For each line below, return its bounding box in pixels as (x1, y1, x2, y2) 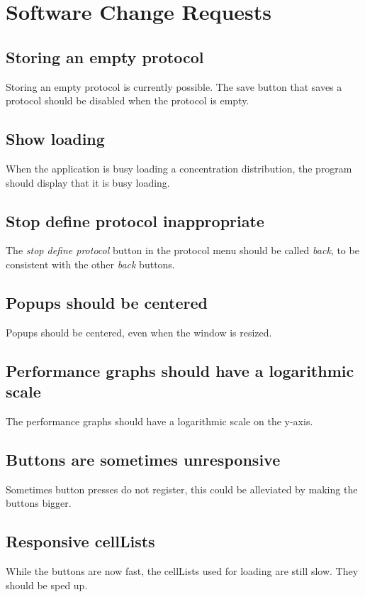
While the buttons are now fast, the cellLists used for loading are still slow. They (6, 564, 359, 579)
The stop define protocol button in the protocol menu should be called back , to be (6, 243, 359, 258)
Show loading (6, 128, 105, 150)
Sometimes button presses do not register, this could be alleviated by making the (6, 481, 358, 496)
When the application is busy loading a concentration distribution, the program (6, 160, 352, 175)
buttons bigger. (6, 495, 72, 510)
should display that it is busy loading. (6, 175, 170, 190)
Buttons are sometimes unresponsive (6, 448, 281, 470)
